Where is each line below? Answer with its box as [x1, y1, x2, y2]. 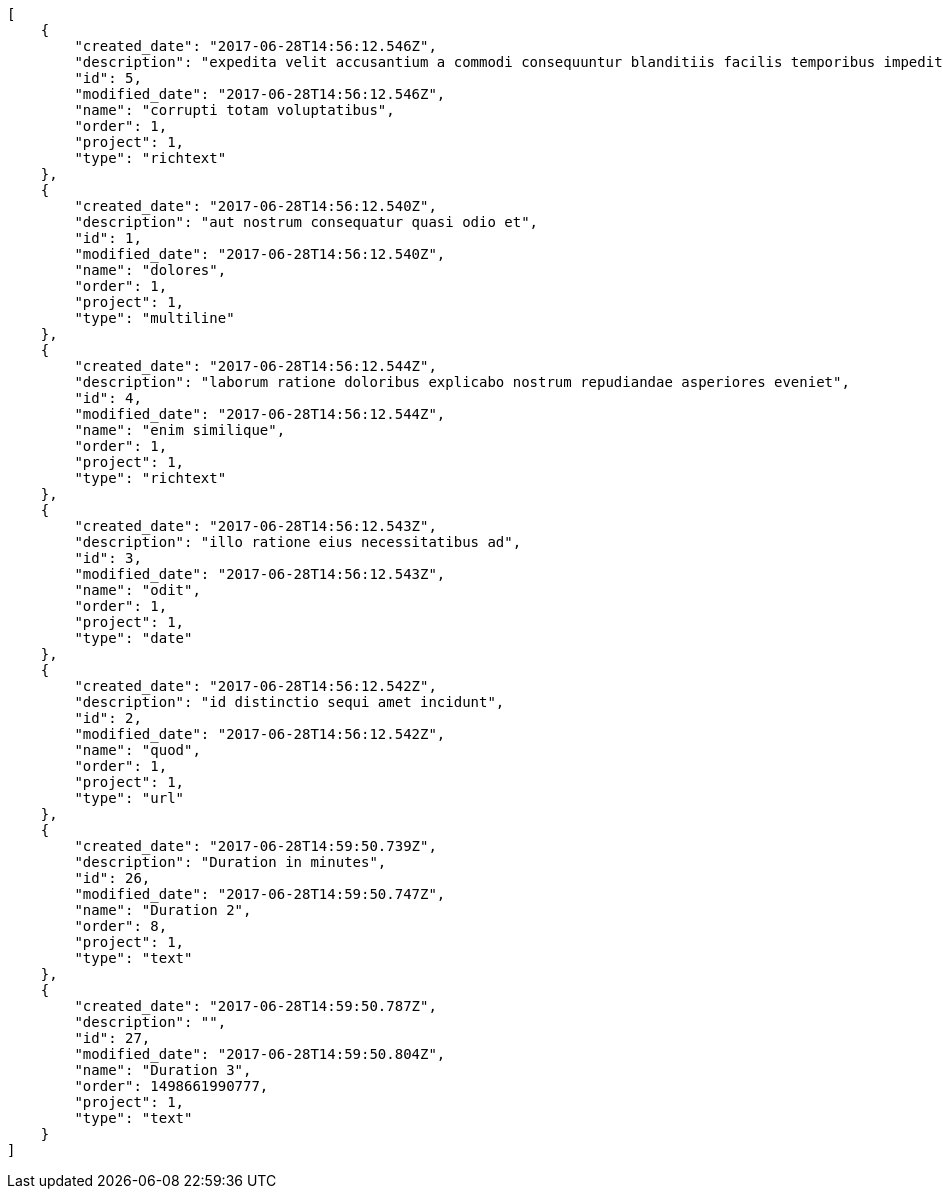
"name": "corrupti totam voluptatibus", [74, 102, 395, 118]
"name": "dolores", [74, 262, 227, 278]
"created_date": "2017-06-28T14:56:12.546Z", [74, 38, 437, 54]
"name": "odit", [74, 582, 201, 598]
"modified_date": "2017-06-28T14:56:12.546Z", [74, 86, 446, 102]
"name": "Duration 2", [74, 902, 252, 918]
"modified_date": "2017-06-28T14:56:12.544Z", [74, 406, 446, 422]
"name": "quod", [74, 742, 201, 758]
